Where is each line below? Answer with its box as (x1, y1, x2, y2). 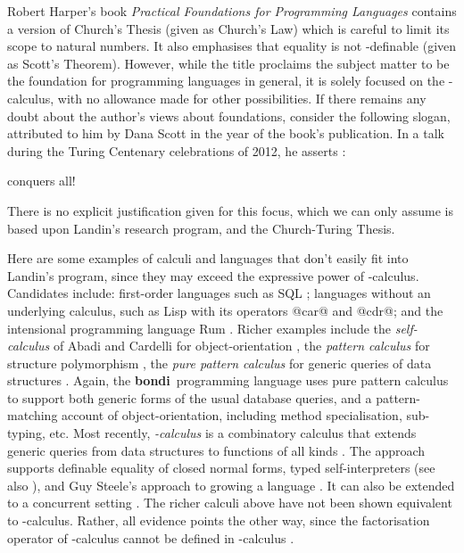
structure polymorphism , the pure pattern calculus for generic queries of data (7, 353, 432, 372)
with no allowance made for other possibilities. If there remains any (57, 88, 427, 107)
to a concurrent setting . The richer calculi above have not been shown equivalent (7, 493, 452, 512)
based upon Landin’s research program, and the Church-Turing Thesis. (7, 219, 395, 237)
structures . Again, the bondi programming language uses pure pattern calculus (7, 371, 449, 390)
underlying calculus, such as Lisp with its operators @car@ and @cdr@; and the (7, 301, 443, 319)
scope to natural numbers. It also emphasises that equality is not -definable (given (7, 37, 457, 55)
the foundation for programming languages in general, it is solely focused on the (7, 71, 445, 90)
